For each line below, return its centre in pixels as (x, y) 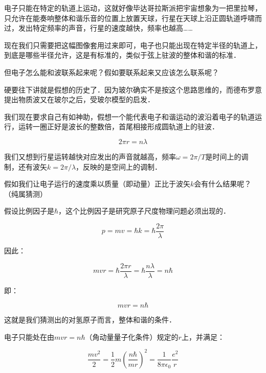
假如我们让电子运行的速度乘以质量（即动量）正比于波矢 (97, 184)
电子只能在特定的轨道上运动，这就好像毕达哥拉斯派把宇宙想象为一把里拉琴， (133, 8)
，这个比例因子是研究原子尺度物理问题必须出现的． (145, 211)
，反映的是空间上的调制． (119, 166)
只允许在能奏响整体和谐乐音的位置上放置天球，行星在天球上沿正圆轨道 (122, 18)
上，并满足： (203, 336)
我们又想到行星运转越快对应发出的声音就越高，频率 (90, 156)
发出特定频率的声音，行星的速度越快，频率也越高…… (105, 28)
